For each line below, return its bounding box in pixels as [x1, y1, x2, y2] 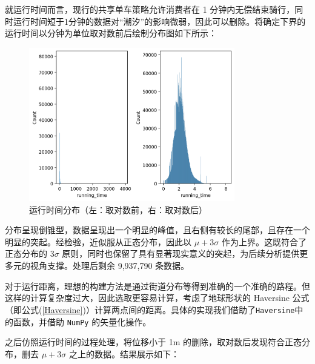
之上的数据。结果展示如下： [68, 347, 179, 360]
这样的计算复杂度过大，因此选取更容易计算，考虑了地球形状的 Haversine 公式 [5, 291, 310, 304]
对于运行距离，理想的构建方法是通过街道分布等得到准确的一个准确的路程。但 [5, 279, 310, 292]
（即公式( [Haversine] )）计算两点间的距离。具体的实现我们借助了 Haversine [5, 303, 295, 316]
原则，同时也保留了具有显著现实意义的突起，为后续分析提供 [62, 247, 300, 260]
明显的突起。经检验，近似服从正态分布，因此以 [5, 235, 191, 248]
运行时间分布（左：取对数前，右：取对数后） [29, 203, 207, 216]
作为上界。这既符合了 [221, 235, 307, 248]
